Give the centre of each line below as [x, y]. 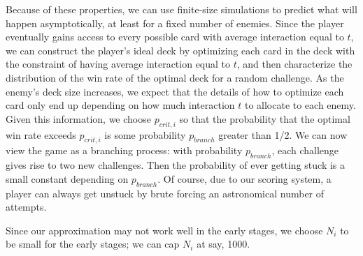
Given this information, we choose [78, 118]
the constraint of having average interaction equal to [118, 64]
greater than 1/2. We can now [283, 134]
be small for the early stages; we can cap [93, 244]
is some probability [145, 134]
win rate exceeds [41, 134]
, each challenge [305, 150]
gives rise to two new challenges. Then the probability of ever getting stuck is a [176, 165]
